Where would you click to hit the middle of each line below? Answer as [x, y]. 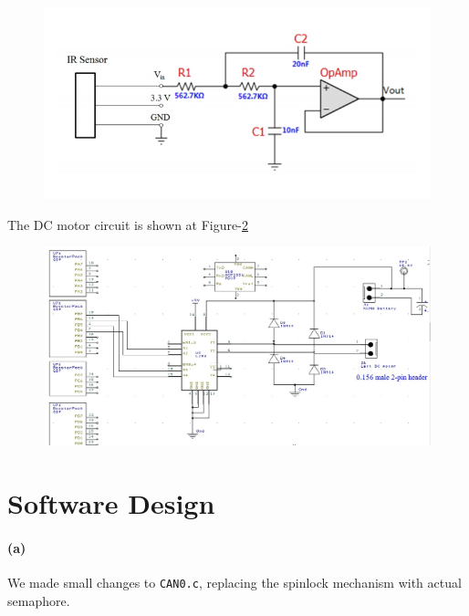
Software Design [111, 503]
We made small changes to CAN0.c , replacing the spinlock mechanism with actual [234, 583]
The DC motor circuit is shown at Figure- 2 [128, 224]
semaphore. [39, 600]
